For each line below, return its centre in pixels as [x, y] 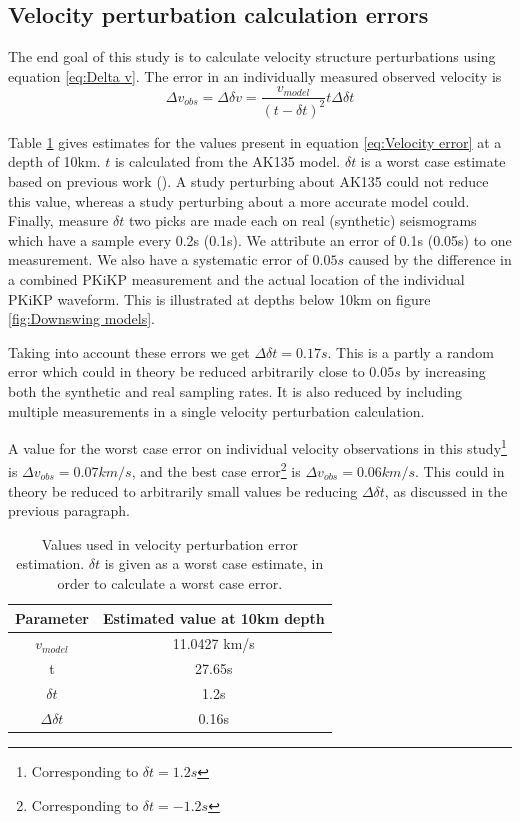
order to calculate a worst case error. [170, 582]
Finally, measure [58, 220]
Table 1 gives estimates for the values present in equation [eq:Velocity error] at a [255, 141]
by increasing [445, 371]
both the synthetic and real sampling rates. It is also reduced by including [235, 390]
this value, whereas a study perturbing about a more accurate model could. [239, 200]
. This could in [459, 471]
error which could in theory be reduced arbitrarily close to [186, 371]
